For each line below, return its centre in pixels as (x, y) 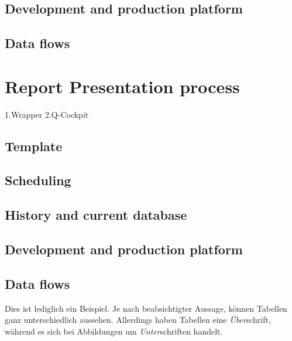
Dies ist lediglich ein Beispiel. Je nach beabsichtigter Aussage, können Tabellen (146, 308)
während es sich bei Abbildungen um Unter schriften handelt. (114, 331)
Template (34, 146)
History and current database (96, 215)
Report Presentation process (122, 86)
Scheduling (38, 180)
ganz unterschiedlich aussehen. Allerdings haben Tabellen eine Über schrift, (138, 320)
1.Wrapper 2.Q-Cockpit (47, 114)
